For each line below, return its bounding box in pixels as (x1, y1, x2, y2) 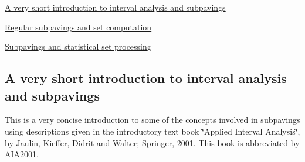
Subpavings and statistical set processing (5, 40, 151, 53)
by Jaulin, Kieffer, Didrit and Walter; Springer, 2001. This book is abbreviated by (5, 136, 300, 149)
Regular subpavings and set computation (5, 20, 152, 33)
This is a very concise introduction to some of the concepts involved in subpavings (5, 113, 300, 126)
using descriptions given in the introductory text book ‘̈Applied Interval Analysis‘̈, (5, 125, 300, 137)
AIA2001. (5, 148, 39, 160)
